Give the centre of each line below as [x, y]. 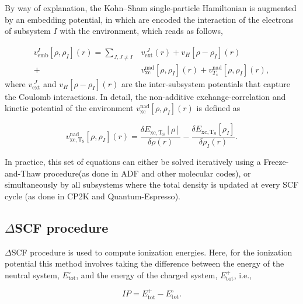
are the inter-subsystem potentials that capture [206, 83]
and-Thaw [23, 173]
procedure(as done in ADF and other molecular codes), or [147, 173]
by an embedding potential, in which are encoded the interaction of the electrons [149, 19]
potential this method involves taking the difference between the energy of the [144, 263]
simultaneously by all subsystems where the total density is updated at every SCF [152, 184]
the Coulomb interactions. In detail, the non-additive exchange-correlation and [145, 96]
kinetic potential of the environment [69, 108]
